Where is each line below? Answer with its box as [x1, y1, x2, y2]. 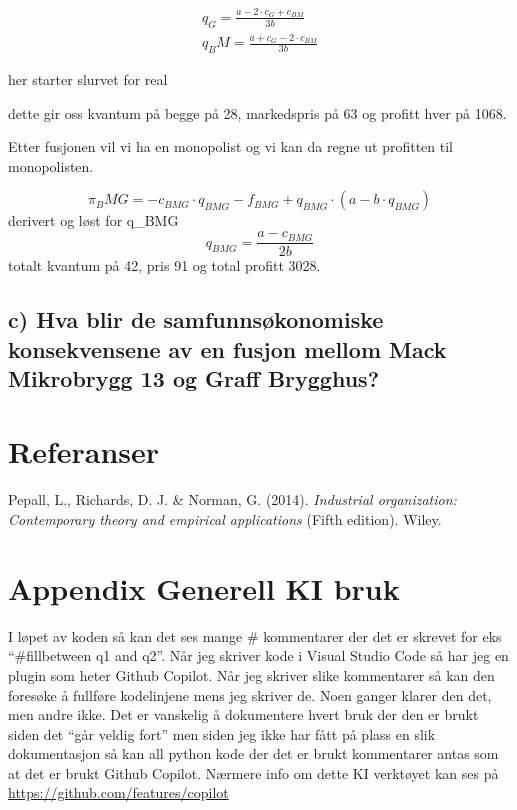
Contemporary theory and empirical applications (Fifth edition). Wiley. [8, 509, 442, 529]
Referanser [8, 431, 160, 472]
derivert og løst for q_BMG [8, 210, 179, 231]
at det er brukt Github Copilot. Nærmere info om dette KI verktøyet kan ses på [8, 762, 499, 783]
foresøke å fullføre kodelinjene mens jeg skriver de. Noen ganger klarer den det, [8, 684, 492, 705]
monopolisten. [8, 155, 94, 176]
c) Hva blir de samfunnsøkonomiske [8, 304, 384, 335]
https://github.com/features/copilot [8, 782, 229, 803]
